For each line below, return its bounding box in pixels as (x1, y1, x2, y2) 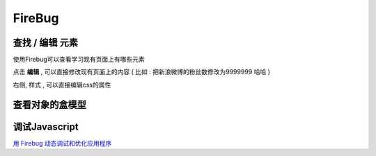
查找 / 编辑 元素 (13, 37, 79, 49)
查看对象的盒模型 (13, 98, 86, 110)
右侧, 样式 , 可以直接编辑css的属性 (13, 80, 111, 89)
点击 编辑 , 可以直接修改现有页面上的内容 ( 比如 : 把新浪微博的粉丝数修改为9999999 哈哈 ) (13, 68, 271, 76)
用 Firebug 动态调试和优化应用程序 (13, 139, 112, 147)
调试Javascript (13, 121, 79, 132)
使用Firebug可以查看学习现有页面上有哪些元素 (13, 55, 146, 64)
